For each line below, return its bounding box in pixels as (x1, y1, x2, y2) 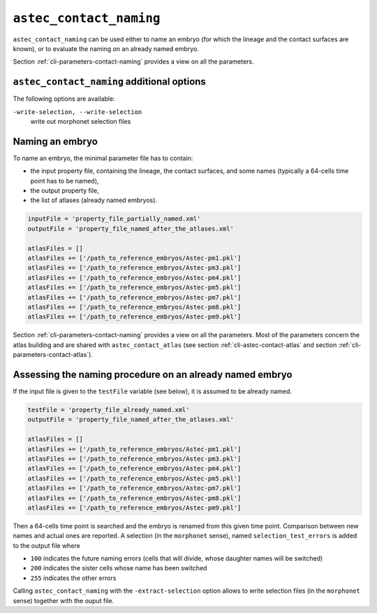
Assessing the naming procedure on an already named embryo (13, 368, 293, 381)
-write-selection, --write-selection (13, 108, 142, 115)
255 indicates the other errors (30, 574, 117, 582)
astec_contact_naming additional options (13, 76, 206, 87)
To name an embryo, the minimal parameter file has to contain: (13, 154, 193, 162)
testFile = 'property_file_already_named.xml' (27, 406, 190, 414)
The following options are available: (13, 94, 115, 103)
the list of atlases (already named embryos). (30, 196, 157, 204)
